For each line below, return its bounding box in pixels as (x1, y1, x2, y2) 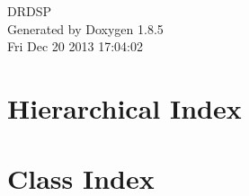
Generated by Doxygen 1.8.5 (7, 19, 164, 38)
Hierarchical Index (7, 89, 242, 126)
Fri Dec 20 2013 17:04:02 (7, 37, 143, 56)
